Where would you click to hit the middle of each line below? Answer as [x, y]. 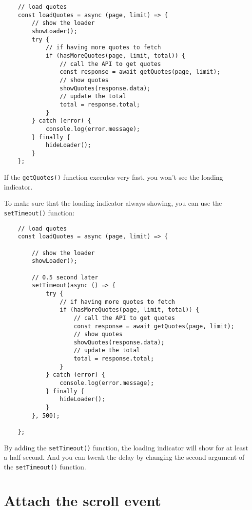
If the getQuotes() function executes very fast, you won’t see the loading [114, 177]
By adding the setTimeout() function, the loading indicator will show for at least [126, 447]
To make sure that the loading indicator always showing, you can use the [113, 203]
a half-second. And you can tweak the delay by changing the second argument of [124, 457]
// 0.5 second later [65, 277]
